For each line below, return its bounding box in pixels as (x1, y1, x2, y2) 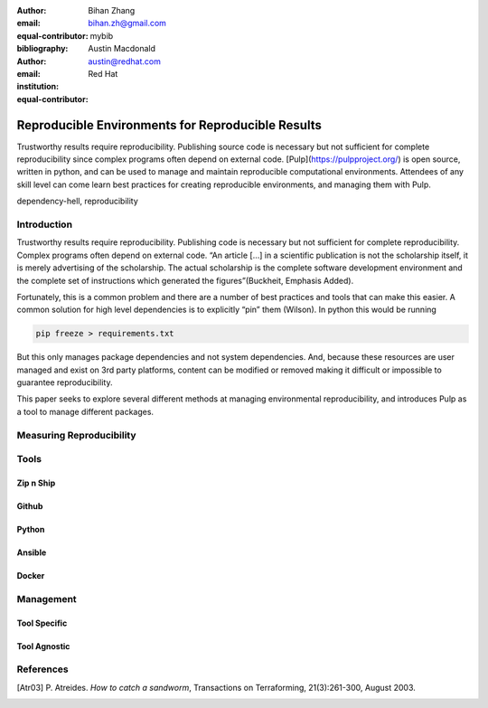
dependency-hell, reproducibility (16, 195, 139, 207)
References (16, 663, 69, 675)
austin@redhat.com (88, 55, 162, 67)
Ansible (16, 547, 47, 558)
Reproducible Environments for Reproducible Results (16, 118, 323, 133)
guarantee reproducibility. (16, 377, 113, 388)
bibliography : (16, 43, 69, 54)
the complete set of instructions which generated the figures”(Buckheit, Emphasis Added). (16, 275, 354, 286)
